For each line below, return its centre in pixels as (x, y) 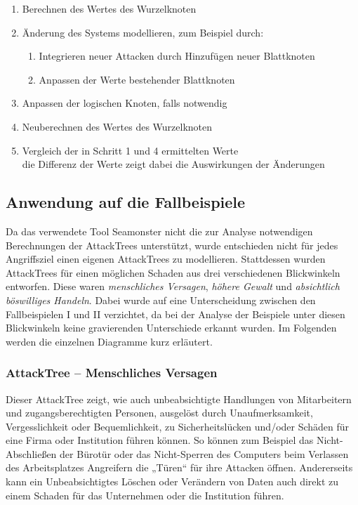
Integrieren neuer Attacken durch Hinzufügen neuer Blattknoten (177, 56)
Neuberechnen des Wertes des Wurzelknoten (117, 126)
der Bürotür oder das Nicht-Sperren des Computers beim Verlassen (204, 453)
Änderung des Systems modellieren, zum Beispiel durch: (143, 32)
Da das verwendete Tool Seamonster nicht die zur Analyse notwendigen (159, 231)
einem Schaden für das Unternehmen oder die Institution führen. (145, 495)
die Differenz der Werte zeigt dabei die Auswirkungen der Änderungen (173, 164)
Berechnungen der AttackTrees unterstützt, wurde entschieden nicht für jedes (172, 245)
